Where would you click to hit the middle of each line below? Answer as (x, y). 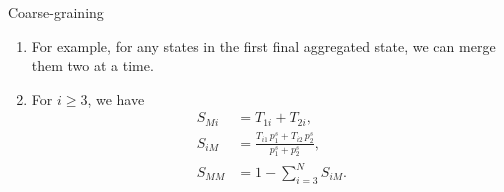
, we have (116, 98)
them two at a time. (92, 65)
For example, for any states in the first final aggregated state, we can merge (263, 45)
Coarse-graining (56, 12)
